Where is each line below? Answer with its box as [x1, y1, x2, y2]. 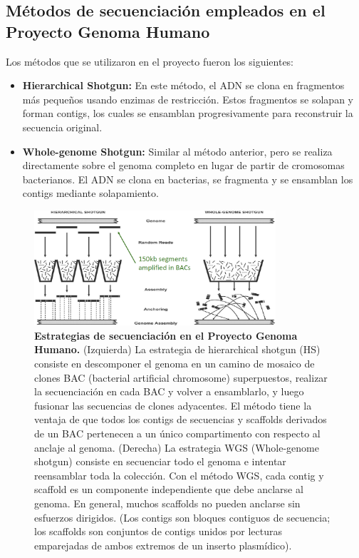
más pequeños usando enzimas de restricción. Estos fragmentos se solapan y [22, 91, 353, 106]
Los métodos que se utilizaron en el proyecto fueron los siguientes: [6, 54, 294, 69]
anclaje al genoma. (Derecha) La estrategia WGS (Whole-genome [34, 440, 319, 455]
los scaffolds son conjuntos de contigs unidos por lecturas [34, 524, 282, 539]
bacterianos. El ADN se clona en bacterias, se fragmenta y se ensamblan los [22, 171, 353, 186]
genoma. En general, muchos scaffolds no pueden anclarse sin [34, 495, 301, 510]
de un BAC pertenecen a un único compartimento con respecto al [34, 426, 321, 440]
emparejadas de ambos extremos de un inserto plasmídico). [34, 537, 292, 552]
